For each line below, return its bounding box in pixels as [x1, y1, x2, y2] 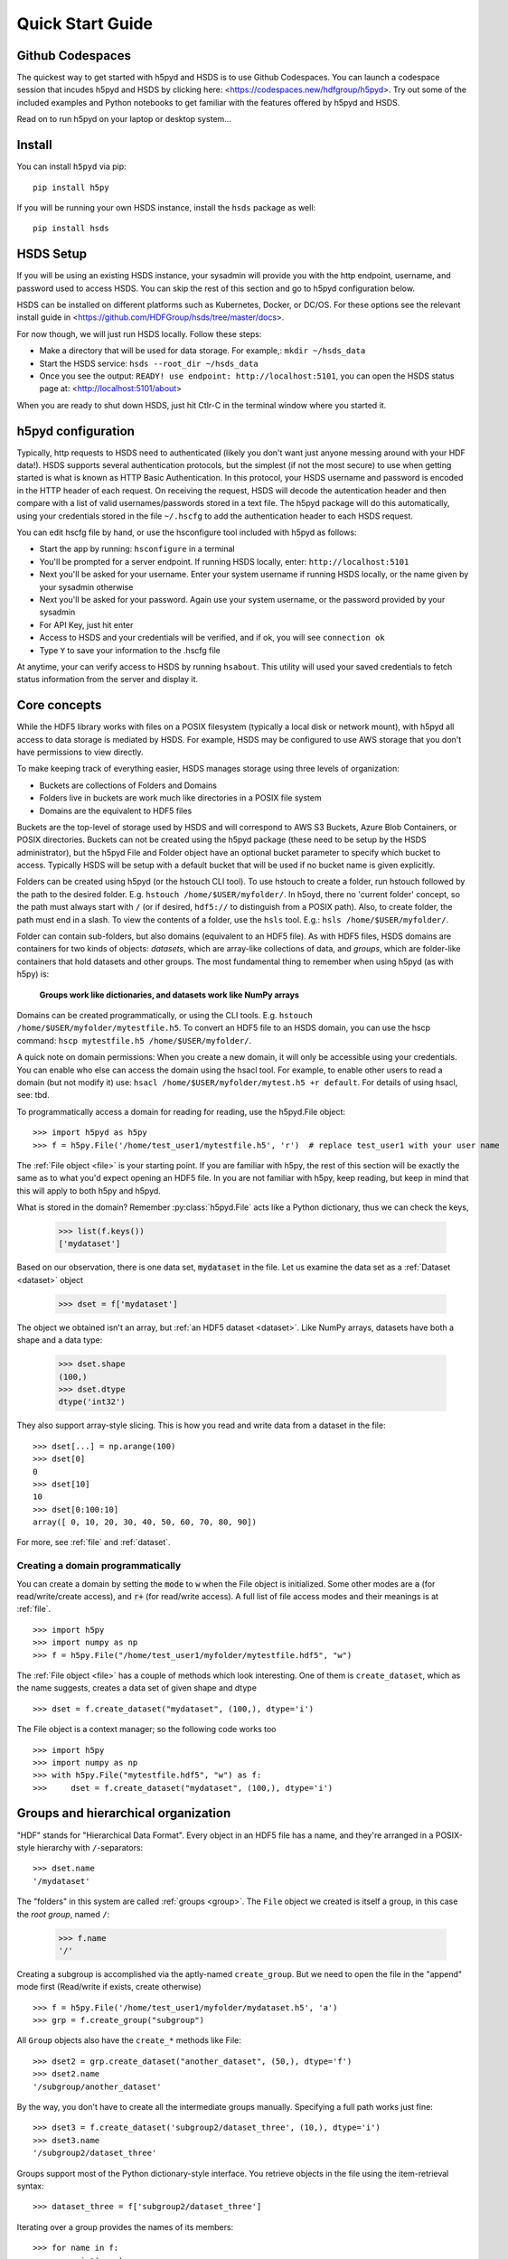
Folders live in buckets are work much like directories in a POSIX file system [39, 792, 322, 803]
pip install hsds [33, 223, 109, 234]
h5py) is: [16, 969, 50, 980]
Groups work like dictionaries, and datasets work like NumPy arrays [39, 989, 300, 1000]
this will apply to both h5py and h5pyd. [16, 1185, 162, 1196]
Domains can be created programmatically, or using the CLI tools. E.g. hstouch [16, 1010, 314, 1020]
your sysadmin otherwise [39, 581, 134, 592]
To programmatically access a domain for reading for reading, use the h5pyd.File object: [16, 1106, 346, 1117]
